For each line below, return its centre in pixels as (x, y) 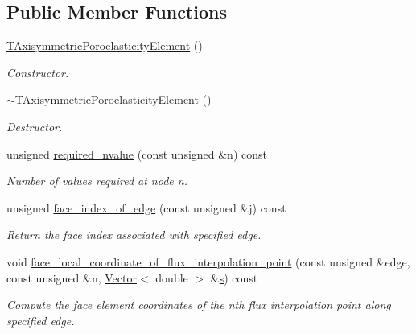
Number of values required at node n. (97, 181)
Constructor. (38, 72)
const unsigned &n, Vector (72, 277)
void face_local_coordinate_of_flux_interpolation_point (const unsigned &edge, (208, 261)
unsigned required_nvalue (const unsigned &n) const (137, 153)
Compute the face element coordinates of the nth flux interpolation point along (199, 305)
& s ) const (234, 277)
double (172, 277)
